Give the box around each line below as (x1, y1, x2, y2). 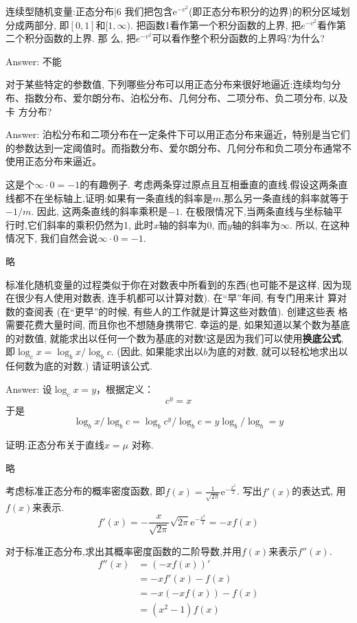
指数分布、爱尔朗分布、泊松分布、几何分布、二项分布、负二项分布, (24, 90, 325, 104)
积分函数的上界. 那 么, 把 (24, 31, 136, 45)
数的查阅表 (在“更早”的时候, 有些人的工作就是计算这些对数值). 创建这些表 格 (5, 304, 348, 318)
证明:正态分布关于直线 (5, 438, 104, 452)
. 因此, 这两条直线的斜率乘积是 (31, 204, 168, 218)
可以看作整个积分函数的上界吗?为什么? (152, 31, 325, 45)
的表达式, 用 (292, 484, 346, 498)
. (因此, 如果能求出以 (111, 344, 204, 359)
